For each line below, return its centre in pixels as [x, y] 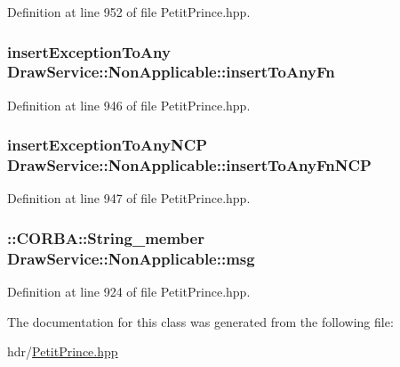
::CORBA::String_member [106, 237]
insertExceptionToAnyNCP [108, 145]
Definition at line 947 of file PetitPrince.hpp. [129, 198]
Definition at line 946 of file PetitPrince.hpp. [129, 105]
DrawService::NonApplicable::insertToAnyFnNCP [189, 165]
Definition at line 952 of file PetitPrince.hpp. [129, 12]
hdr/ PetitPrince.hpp [63, 351]
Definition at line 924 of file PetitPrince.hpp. [129, 292]
